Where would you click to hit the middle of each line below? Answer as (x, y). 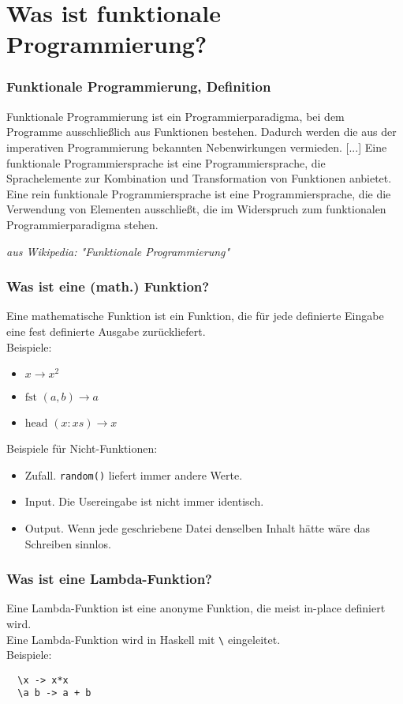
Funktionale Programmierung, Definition (139, 87)
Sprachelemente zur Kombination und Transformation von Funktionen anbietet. (199, 178)
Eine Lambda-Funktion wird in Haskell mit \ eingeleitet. (144, 639)
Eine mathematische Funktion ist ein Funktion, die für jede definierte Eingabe (195, 316)
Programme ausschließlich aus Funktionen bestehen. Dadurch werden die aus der (201, 132)
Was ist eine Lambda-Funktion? (109, 579)
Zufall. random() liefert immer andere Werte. (134, 474)
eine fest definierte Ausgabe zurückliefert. (106, 331)
